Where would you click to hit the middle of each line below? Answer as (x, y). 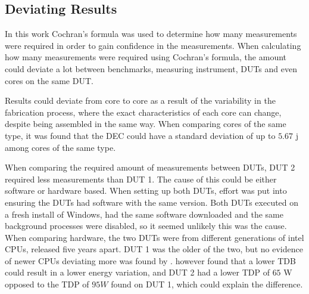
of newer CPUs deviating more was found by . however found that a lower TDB (150, 260)
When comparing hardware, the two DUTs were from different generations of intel (154, 237)
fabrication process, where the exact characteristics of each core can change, (143, 112)
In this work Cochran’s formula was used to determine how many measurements (151, 34)
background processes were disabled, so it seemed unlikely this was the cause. (146, 226)
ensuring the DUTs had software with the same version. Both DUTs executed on (152, 202)
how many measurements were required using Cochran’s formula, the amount (146, 57)
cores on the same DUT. (49, 80)
